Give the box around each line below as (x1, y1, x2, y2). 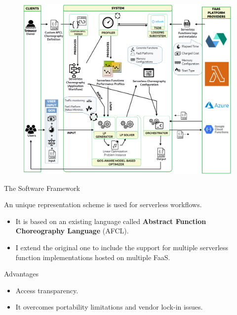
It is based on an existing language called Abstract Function (15, 216, 206, 226)
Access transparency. (15, 285, 79, 295)
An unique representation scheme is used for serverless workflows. (4, 199, 202, 210)
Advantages (4, 269, 39, 279)
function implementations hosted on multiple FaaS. (15, 252, 170, 262)
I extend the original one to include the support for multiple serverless (15, 242, 229, 253)
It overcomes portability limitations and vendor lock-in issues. (15, 302, 203, 312)
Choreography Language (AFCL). (15, 225, 129, 236)
